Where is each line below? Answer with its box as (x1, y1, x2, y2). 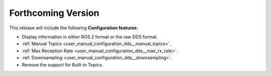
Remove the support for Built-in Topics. (22, 62, 103, 68)
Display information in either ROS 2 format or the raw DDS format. (22, 34, 158, 40)
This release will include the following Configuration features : (9, 25, 138, 31)
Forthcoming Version (9, 7, 100, 18)
